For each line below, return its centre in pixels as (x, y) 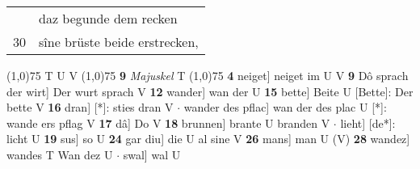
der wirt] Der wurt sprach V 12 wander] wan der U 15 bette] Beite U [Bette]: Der (210, 91)
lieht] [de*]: (368, 123)
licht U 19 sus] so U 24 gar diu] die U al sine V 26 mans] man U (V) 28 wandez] (208, 139)
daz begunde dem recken (108, 18)
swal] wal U (152, 154)
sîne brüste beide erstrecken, (119, 42)
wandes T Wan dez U (60, 154)
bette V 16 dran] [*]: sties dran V (90, 107)
